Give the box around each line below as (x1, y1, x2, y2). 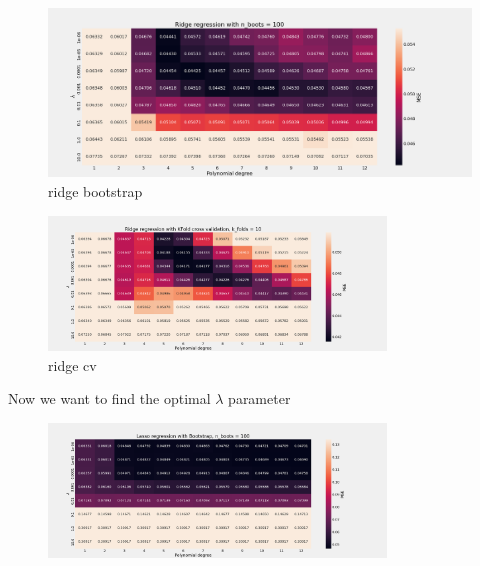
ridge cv (48, 354, 97, 375)
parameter (228, 388, 291, 409)
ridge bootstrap (48, 180, 143, 201)
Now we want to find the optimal (8, 388, 211, 409)
